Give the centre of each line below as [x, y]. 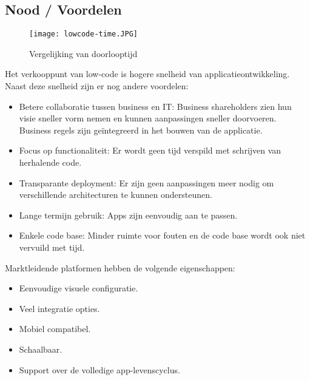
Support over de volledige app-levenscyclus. [99, 369]
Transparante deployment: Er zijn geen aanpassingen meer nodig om [147, 182]
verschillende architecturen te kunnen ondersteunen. [116, 195]
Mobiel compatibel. [55, 329]
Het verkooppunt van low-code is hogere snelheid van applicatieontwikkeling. [147, 74]
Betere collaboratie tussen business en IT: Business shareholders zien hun [155, 106]
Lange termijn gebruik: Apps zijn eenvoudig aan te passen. [128, 215]
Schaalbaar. [41, 349]
